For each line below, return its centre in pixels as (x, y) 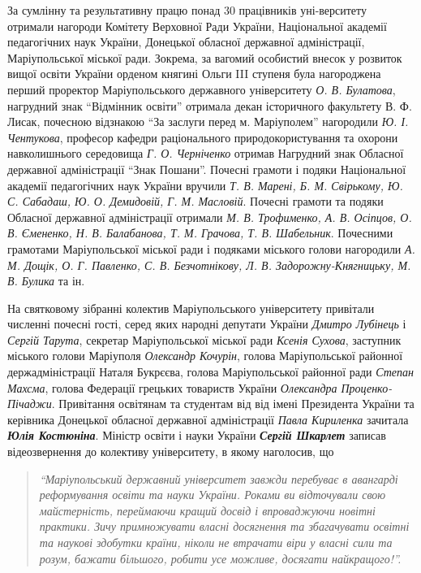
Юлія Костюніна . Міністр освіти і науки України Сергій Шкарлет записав (197, 435)
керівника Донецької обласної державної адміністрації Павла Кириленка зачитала (208, 419)
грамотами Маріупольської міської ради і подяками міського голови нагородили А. (211, 248)
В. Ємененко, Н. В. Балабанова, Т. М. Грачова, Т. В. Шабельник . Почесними (200, 233)
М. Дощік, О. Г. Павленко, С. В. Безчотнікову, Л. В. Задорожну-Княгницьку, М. (209, 265)
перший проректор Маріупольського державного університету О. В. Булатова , (202, 89)
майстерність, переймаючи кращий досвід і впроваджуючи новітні (207, 510)
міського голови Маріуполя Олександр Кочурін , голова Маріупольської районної (205, 356)
